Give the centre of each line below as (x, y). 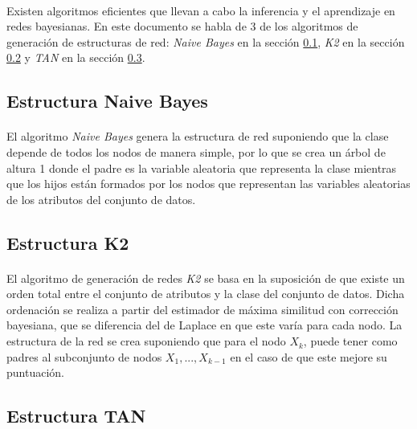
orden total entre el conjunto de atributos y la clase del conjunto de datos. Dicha (206, 294)
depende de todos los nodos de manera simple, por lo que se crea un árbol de (196, 151)
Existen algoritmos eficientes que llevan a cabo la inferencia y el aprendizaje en (201, 10)
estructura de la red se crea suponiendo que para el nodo (146, 341)
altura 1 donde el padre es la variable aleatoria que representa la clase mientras (202, 168)
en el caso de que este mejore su (309, 356)
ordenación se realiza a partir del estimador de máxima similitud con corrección (202, 309)
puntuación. (35, 372)
